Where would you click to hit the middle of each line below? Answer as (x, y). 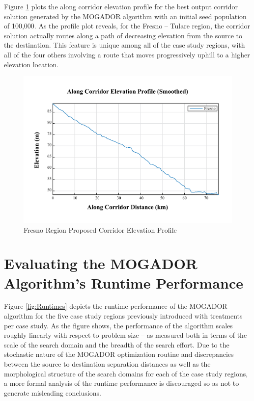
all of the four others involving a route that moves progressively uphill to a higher (127, 54)
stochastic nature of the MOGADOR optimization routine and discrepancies (119, 354)
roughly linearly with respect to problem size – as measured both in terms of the (126, 335)
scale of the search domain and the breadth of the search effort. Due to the (117, 344)
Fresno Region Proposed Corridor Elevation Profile (100, 229)
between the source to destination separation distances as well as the (107, 364)
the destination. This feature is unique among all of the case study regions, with (125, 45)
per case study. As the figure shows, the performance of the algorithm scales (118, 325)
